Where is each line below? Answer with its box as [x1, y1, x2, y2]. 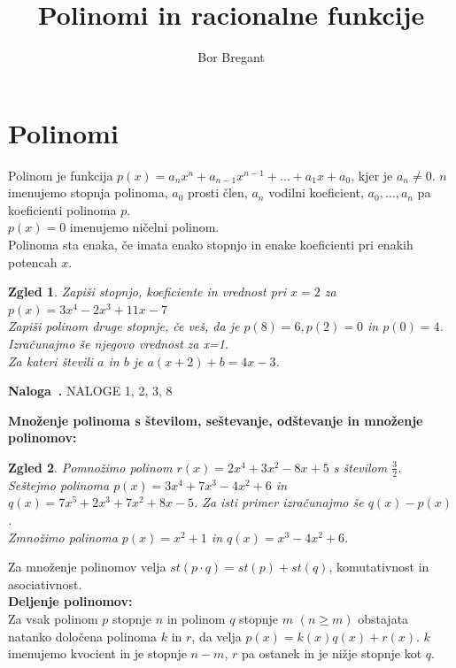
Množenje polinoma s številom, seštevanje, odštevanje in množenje [8, 411, 423, 429]
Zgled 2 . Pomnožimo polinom [8, 457, 173, 476]
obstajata [358, 609, 409, 627]
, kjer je [351, 165, 393, 184]
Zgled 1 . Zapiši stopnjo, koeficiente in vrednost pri [8, 282, 287, 301]
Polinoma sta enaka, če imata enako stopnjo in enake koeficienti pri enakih [8, 235, 413, 254]
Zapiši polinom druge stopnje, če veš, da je [8, 317, 240, 335]
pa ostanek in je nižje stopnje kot [241, 644, 422, 663]
